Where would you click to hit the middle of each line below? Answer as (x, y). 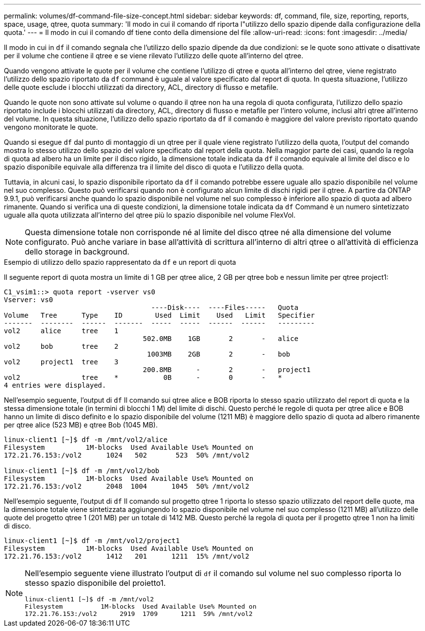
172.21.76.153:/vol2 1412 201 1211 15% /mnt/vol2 (127, 556)
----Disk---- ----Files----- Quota (225, 307)
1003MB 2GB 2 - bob (219, 354)
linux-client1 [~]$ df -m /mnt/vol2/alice (86, 440)
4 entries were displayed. (55, 385)
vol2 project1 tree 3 (61, 362)
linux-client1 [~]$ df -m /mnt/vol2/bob (82, 471)
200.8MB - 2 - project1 (227, 370)
